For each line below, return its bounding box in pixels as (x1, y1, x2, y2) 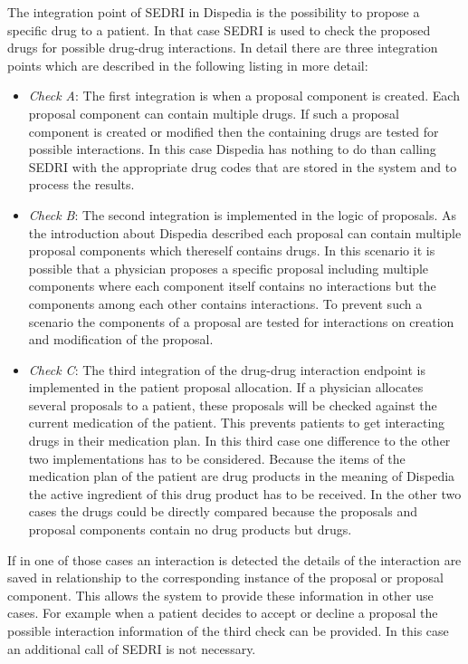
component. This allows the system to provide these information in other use (7, 585, 434, 604)
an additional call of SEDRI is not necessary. (7, 639, 256, 658)
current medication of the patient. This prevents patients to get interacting (28, 413, 445, 432)
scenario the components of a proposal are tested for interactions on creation (28, 312, 454, 331)
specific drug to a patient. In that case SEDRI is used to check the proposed (7, 20, 431, 39)
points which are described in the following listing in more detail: (7, 55, 368, 74)
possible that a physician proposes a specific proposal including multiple (28, 258, 429, 277)
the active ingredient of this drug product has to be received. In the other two (28, 484, 462, 503)
